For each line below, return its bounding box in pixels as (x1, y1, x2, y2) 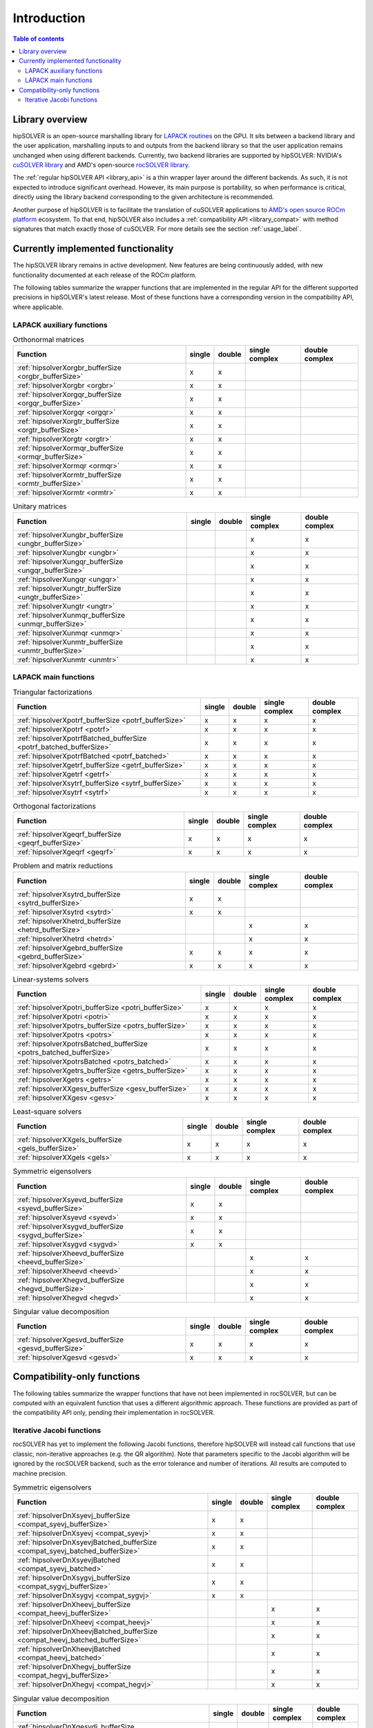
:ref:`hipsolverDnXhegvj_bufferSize (17, 1662, 131, 1672)
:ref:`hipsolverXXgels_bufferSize (17, 1135, 122, 1145)
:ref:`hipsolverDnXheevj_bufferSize (17, 1600, 131, 1610)
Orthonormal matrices (12, 335, 84, 345)
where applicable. (12, 303, 64, 311)
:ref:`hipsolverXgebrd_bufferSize (17, 943, 124, 952)
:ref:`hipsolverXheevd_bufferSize (17, 1248, 124, 1258)
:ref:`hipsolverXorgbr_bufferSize (17, 363, 122, 373)
